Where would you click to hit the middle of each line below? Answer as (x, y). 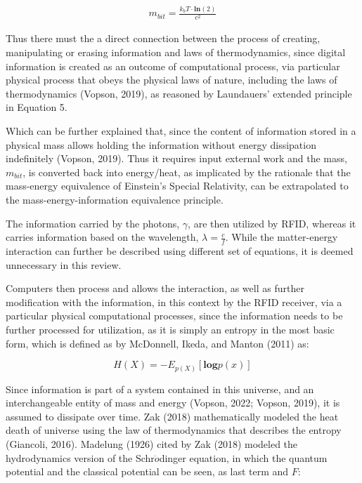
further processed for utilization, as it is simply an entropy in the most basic (170, 329)
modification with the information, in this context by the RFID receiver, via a (174, 302)
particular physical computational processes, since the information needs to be (174, 316)
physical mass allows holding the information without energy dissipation (161, 144)
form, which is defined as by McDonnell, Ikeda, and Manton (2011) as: (157, 343)
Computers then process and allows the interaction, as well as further (155, 288)
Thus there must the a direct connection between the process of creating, (163, 38)
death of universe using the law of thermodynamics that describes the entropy (174, 430)
